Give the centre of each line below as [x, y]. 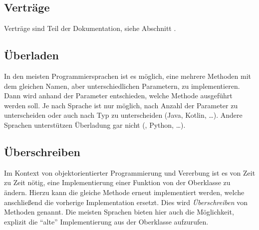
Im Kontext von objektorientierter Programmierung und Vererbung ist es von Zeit [130, 172]
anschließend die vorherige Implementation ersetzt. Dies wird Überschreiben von [126, 202]
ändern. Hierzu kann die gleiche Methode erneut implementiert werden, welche [124, 192]
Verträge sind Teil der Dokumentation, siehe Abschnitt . [90, 28]
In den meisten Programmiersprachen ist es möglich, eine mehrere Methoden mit [128, 76]
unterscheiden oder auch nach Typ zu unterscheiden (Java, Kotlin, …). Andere [123, 115]
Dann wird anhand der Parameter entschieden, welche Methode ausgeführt [118, 96]
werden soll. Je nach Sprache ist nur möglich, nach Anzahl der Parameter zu [121, 105]
